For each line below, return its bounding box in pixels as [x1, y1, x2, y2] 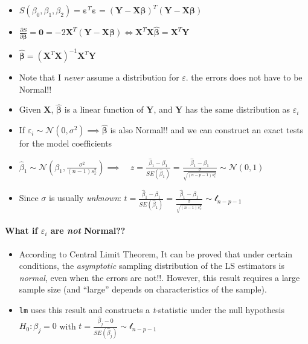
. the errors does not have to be [185, 71, 303, 84]
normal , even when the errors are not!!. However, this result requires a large [19, 271, 300, 283]
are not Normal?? [50, 224, 126, 237]
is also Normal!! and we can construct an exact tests [110, 124, 304, 136]
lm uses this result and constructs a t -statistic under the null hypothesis [19, 303, 284, 316]
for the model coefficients [19, 137, 112, 150]
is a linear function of [64, 103, 144, 116]
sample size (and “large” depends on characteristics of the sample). [19, 283, 267, 296]
